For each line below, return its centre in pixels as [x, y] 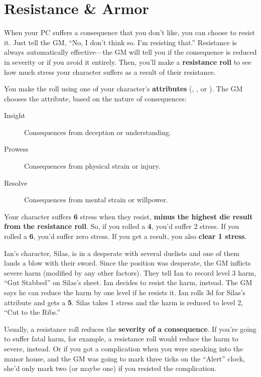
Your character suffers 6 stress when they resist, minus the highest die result [128, 216]
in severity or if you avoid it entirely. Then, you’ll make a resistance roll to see [128, 61]
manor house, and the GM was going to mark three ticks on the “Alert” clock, [124, 358]
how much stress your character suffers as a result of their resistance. [110, 72]
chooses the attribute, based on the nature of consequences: [95, 98]
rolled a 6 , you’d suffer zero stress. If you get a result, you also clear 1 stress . [125, 236]
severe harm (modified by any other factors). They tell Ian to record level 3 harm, [130, 272]
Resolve [16, 182]
